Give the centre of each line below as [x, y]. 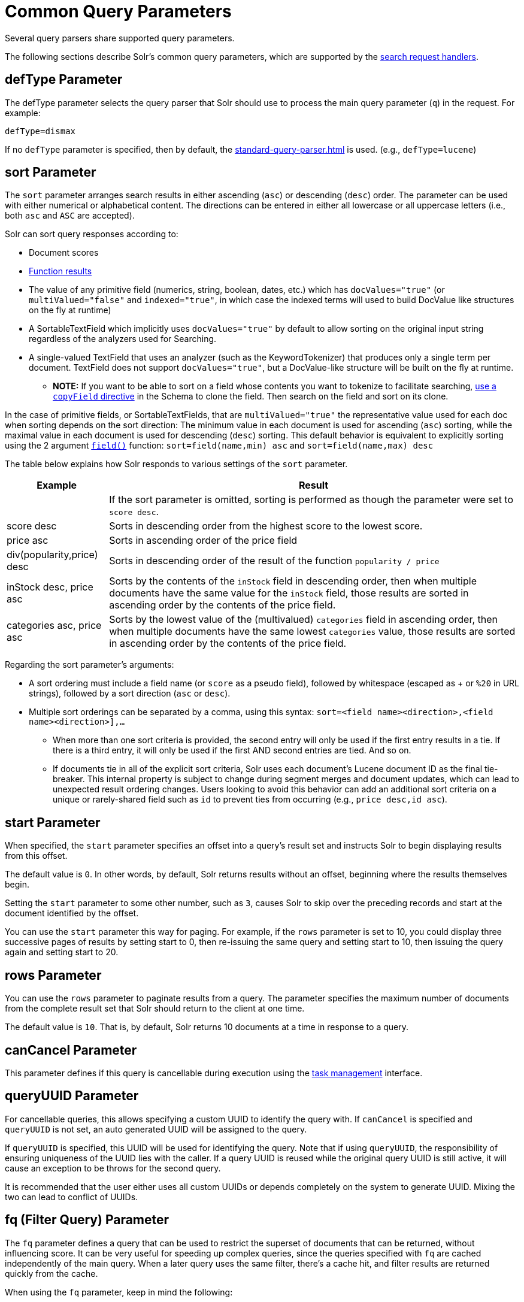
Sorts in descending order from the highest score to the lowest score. [266, 526]
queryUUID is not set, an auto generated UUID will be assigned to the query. [156, 1129]
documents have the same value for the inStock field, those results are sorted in [289, 593]
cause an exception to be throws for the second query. [113, 1168]
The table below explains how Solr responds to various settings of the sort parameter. [176, 464]
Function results [60, 271]
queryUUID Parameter [72, 1096]
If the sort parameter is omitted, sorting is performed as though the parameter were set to [311, 500]
